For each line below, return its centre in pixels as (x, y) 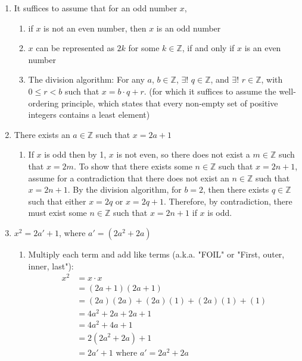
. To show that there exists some (133, 166)
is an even (263, 48)
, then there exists (236, 189)
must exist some (57, 213)
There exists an (42, 134)
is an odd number (189, 28)
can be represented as (75, 48)
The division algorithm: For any (86, 79)
